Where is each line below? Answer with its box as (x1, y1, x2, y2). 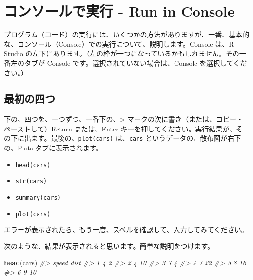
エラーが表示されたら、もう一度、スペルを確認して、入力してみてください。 (4, 224, 248, 235)
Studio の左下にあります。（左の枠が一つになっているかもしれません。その (4, 48, 239, 58)
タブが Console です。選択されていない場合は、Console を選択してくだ (24, 57, 247, 68)
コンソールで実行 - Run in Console (4, 1, 235, 21)
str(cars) (15, 178, 47, 185)
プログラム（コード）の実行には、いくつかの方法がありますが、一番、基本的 (4, 29, 250, 39)
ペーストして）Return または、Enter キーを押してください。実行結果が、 (4, 123, 236, 133)
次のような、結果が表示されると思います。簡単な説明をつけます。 (4, 241, 214, 251)
